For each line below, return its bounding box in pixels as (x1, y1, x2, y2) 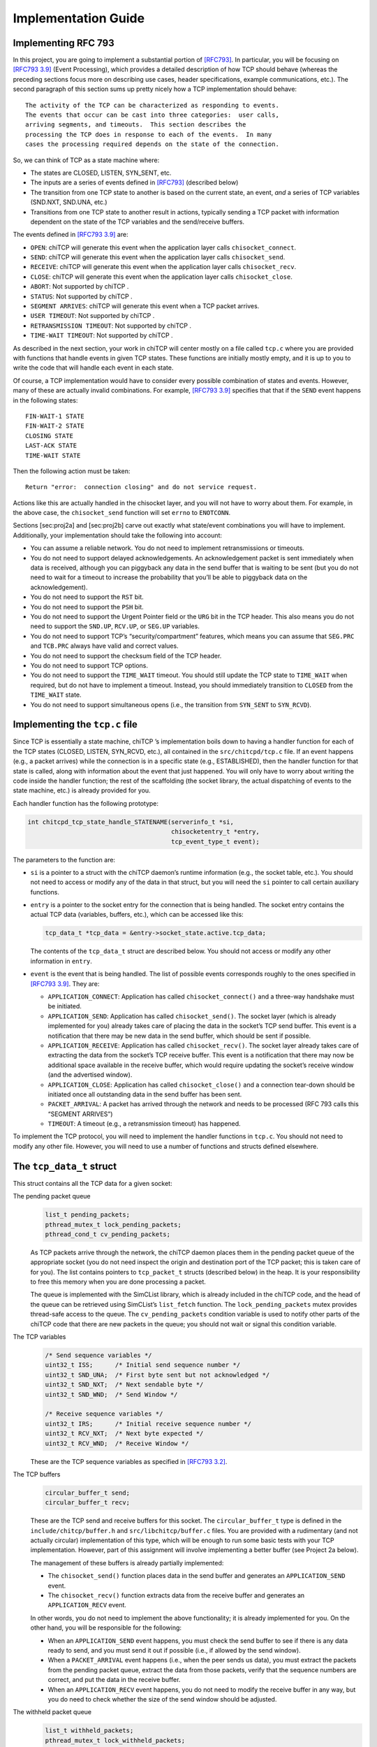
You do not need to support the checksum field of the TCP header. (30, 651, 222, 660)
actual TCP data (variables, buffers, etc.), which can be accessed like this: (30, 911, 244, 919)
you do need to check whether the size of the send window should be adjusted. (47, 1695, 277, 1703)
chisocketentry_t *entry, (171, 828, 260, 836)
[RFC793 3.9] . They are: (30, 979, 100, 988)
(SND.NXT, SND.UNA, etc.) (30, 198, 108, 206)
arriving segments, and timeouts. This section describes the (25, 121, 246, 129)
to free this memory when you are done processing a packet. (30, 1277, 206, 1286)
